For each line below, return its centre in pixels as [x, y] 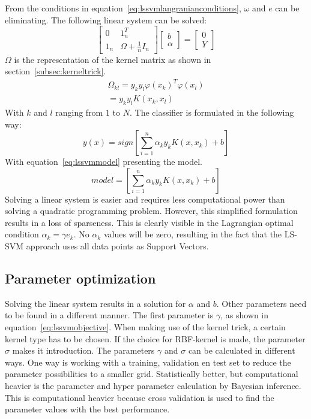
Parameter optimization [80, 278]
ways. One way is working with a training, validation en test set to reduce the [148, 362]
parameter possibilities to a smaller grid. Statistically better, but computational [152, 374]
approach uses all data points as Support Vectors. [117, 246]
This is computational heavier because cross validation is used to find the [140, 397]
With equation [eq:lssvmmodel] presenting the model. [104, 162]
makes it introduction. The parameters [83, 350]
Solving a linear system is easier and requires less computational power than [145, 199]
